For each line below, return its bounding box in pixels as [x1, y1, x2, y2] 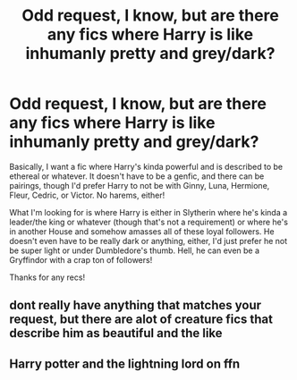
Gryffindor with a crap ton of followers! [9, 254, 153, 265]
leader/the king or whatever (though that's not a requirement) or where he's [9, 216, 289, 227]
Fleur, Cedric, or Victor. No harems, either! [9, 190, 165, 200]
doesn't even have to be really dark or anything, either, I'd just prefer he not [9, 235, 288, 246]
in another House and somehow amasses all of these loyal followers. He [9, 225, 275, 237]
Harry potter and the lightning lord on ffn [9, 356, 241, 371]
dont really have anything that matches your [9, 298, 262, 313]
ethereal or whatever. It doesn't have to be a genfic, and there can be [9, 171, 265, 182]
